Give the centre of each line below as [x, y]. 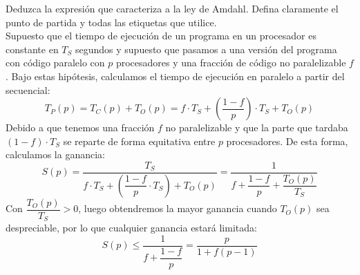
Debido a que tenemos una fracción [80, 127]
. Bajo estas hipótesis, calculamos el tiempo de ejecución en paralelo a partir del [175, 76]
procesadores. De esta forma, [287, 141]
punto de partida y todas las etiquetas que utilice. [111, 22]
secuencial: [28, 89]
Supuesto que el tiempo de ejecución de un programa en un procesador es [161, 36]
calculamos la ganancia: [55, 154]
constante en [32, 49]
